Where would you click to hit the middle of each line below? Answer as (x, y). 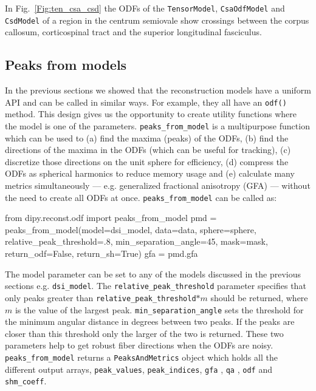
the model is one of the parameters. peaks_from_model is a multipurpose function (157, 125)
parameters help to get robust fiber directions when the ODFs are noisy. (139, 345)
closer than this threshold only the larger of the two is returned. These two (144, 333)
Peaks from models (66, 65)
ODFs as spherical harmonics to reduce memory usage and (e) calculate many (150, 173)
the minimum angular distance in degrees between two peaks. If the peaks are (150, 321)
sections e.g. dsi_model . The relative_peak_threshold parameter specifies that (156, 286)
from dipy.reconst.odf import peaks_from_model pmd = (111, 218)
